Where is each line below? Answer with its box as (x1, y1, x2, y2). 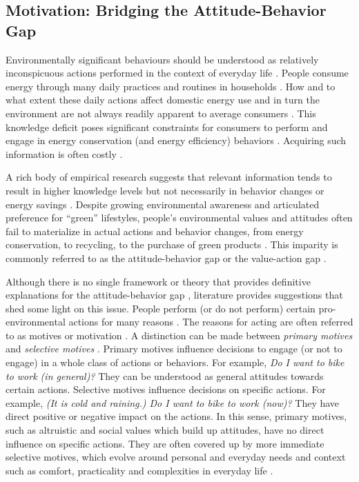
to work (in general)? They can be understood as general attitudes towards (6, 368, 324, 383)
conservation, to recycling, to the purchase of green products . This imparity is (6, 237, 338, 252)
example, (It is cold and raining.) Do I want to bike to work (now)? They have (6, 395, 340, 410)
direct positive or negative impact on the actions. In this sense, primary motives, (6, 409, 347, 423)
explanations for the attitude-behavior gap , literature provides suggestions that (6, 288, 343, 302)
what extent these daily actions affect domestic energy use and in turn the (6, 92, 320, 107)
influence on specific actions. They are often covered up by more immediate (6, 436, 324, 450)
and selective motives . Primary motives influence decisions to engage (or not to (6, 341, 342, 356)
